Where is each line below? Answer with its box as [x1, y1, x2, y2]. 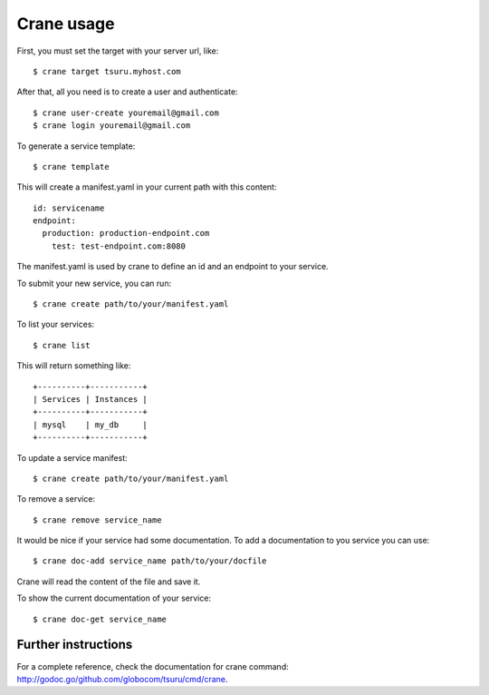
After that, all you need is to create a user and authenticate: [16, 86, 239, 97]
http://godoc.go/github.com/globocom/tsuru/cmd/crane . [16, 673, 228, 684]
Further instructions [16, 637, 133, 652]
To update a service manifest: [16, 452, 129, 463]
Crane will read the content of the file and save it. [16, 576, 201, 587]
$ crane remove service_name [33, 514, 162, 525]
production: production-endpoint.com [42, 228, 210, 239]
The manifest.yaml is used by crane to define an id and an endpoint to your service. [16, 261, 330, 272]
